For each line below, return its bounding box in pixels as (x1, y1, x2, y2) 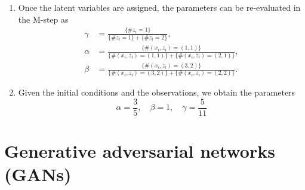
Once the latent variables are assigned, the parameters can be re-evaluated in (18, 1, 301, 13)
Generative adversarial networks (4, 139, 275, 163)
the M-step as (18, 13, 69, 25)
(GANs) (4, 162, 72, 186)
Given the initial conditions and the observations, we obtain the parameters (18, 86, 295, 99)
